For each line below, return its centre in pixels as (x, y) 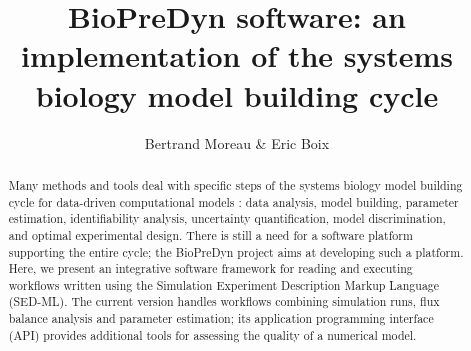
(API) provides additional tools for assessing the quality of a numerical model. (212, 334)
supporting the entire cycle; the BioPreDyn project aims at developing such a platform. (236, 251)
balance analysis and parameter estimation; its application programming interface (221, 318)
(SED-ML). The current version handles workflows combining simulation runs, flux (224, 301)
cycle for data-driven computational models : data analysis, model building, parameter (233, 201)
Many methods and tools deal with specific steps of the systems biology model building (235, 184)
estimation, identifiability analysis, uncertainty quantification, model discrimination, (227, 218)
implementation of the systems (236, 55)
